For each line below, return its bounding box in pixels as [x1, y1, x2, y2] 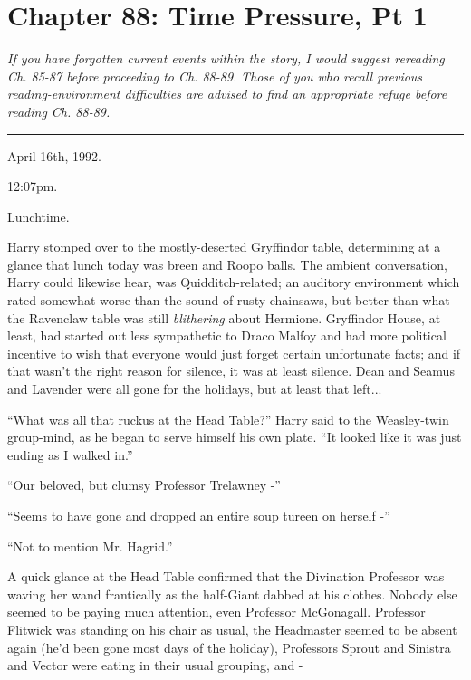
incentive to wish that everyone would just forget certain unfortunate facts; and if [7, 343, 461, 362]
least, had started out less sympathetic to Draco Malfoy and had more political [7, 326, 447, 345]
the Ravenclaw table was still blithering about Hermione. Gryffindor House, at [7, 308, 441, 327]
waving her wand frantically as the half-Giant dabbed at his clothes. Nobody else [7, 584, 457, 603]
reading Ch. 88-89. [7, 101, 111, 120]
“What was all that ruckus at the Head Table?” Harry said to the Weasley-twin [7, 409, 449, 428]
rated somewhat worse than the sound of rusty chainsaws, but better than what [7, 291, 450, 310]
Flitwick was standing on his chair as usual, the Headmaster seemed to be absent [7, 619, 457, 638]
